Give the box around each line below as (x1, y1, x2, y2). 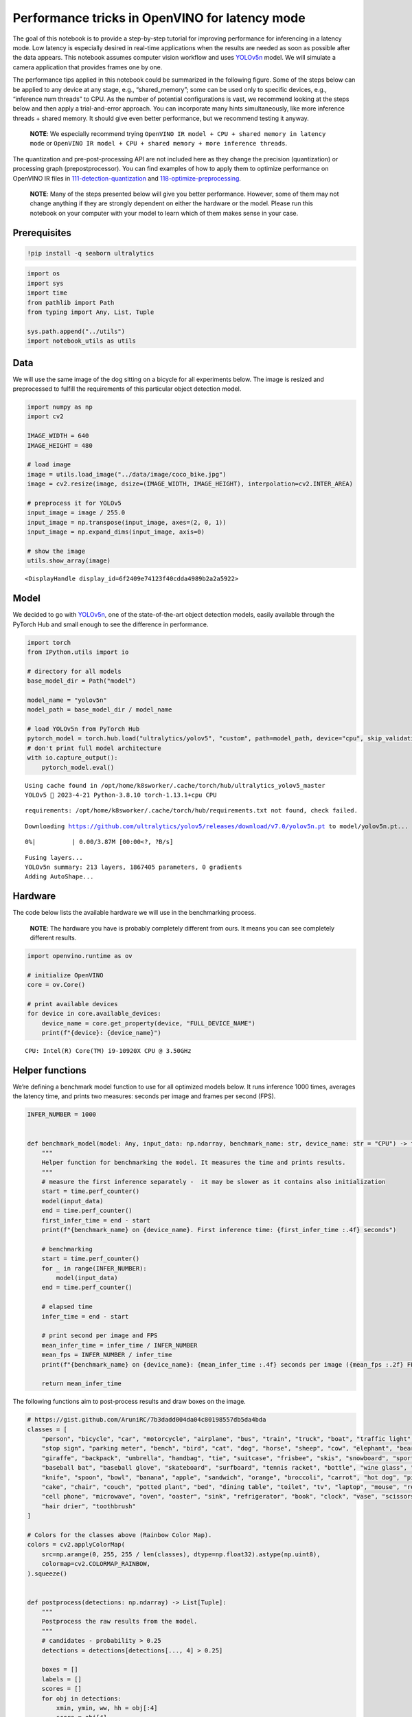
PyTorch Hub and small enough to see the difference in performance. (12, 620, 209, 628)
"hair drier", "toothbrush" (41, 1502, 137, 1510)
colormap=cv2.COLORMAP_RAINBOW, (41, 1560, 151, 1568)
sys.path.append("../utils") (27, 327, 126, 335)
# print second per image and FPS (41, 1332, 158, 1339)
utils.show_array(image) (27, 557, 111, 565)
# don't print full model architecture (27, 744, 161, 752)
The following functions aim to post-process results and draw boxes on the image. (12, 1398, 247, 1406)
